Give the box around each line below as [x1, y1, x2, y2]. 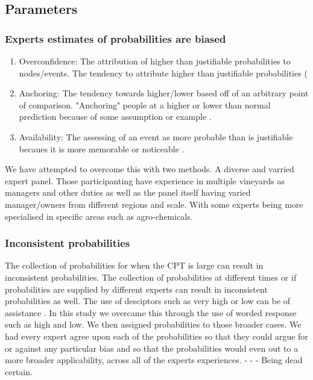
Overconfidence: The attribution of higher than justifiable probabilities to [19, 55, 291, 67]
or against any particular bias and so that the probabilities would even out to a [5, 341, 299, 354]
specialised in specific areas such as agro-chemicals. [5, 210, 193, 222]
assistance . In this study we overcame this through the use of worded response [5, 306, 297, 319]
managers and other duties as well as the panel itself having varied [5, 186, 251, 199]
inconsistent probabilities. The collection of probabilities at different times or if [5, 270, 297, 283]
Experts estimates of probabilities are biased [5, 31, 226, 46]
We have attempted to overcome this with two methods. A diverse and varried [5, 163, 294, 175]
